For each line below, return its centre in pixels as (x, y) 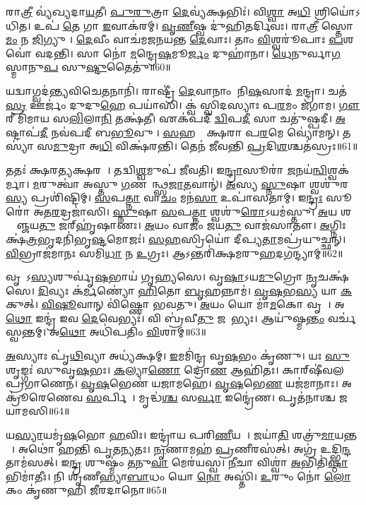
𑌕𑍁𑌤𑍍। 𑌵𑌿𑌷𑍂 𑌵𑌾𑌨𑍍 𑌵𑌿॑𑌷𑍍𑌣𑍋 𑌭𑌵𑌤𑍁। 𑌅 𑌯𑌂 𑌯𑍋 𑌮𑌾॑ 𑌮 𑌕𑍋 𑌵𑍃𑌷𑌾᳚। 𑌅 (175, 304)
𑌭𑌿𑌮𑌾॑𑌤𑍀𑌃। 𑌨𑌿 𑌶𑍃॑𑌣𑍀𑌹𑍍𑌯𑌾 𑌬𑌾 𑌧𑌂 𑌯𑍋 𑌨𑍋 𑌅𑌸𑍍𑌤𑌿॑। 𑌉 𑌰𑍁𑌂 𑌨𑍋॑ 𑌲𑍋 (178, 476)
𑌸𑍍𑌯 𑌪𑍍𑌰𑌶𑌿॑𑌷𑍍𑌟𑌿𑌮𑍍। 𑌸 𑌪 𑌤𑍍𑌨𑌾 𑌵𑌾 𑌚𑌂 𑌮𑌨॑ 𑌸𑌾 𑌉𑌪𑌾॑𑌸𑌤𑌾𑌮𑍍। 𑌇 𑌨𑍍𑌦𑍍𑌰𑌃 (164, 197)
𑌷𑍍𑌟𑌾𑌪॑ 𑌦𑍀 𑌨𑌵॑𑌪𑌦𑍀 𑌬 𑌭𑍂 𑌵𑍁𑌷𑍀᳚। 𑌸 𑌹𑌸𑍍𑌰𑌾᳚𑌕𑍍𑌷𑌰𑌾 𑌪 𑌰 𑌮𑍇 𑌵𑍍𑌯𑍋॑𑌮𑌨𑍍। (173, 132)
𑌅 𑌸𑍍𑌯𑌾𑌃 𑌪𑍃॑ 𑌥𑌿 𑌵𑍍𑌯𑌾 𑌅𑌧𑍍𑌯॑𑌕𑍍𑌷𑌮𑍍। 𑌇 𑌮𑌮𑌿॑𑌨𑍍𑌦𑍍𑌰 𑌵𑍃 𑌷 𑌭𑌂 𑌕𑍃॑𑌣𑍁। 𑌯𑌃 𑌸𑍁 (178, 356)
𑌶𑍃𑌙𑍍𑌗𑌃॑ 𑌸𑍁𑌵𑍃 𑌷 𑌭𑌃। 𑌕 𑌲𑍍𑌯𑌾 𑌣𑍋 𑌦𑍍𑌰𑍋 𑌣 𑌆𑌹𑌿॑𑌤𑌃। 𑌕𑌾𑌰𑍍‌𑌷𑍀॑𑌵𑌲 (175, 369)
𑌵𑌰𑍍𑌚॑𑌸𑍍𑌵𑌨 (342, 317)
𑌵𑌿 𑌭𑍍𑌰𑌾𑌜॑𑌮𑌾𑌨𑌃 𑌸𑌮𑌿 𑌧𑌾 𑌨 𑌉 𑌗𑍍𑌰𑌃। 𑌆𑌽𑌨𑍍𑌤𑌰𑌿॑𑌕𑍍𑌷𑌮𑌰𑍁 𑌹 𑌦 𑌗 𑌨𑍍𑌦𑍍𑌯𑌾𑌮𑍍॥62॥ (175, 252)
